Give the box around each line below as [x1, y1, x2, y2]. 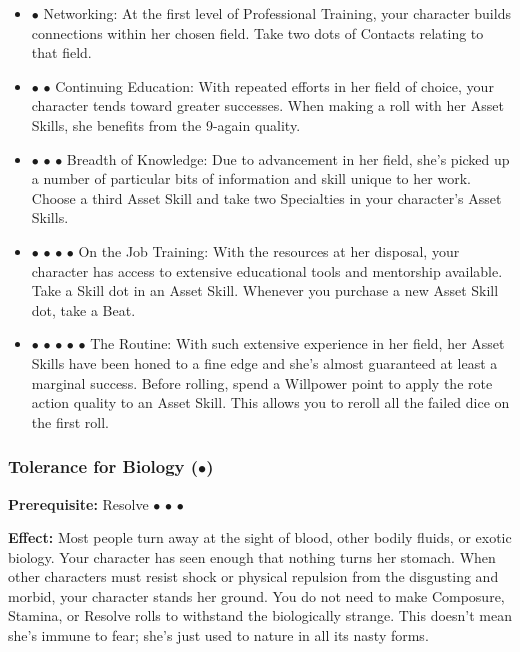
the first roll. [31, 411, 109, 432]
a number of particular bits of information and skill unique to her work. [31, 168, 471, 189]
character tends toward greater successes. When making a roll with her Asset [31, 95, 504, 116]
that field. [31, 42, 92, 63]
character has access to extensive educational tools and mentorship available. [31, 260, 503, 281]
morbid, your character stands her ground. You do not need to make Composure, [8, 585, 505, 606]
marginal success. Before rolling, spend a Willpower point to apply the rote [31, 372, 493, 393]
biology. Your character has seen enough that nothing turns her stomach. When [8, 546, 496, 567]
